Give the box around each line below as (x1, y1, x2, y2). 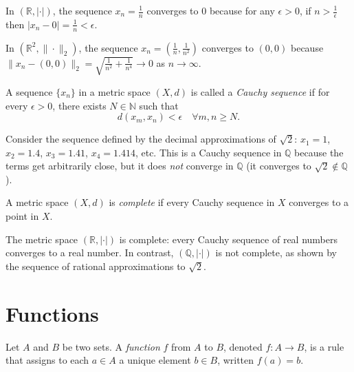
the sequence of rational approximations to (5, 258, 186, 273)
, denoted (223, 339, 263, 353)
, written (217, 353, 254, 367)
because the (294, 145, 344, 159)
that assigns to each (5, 353, 89, 367)
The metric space (5, 231, 78, 246)
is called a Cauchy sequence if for (190, 84, 330, 99)
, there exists (52, 98, 107, 112)
